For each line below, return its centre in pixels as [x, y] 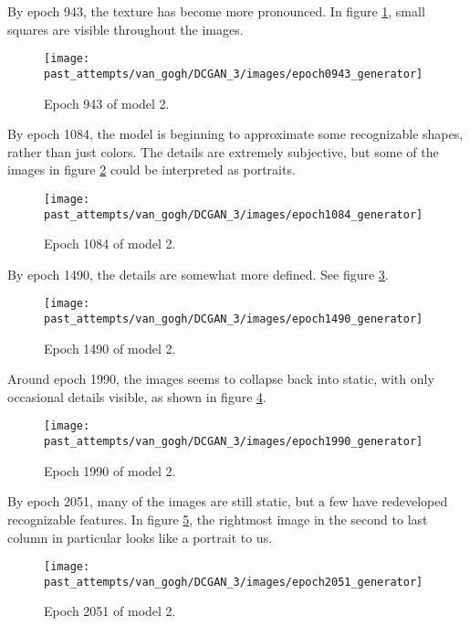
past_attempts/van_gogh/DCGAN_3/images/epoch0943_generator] [234, 74]
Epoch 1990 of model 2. [110, 470]
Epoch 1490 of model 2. [110, 348]
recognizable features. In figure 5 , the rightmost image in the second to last [218, 519]
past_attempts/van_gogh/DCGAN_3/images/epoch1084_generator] [234, 214]
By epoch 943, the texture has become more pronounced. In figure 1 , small [216, 11]
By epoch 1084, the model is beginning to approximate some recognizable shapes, [235, 134]
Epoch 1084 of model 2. [110, 244]
